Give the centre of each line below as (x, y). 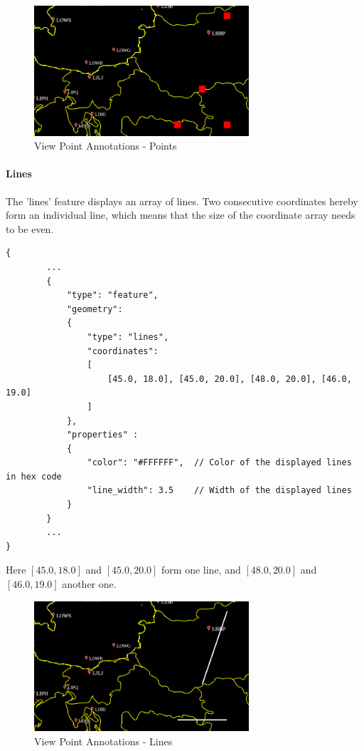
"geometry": (95, 309)
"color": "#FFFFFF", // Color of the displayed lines (219, 463)
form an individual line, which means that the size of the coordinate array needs (181, 215)
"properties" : (102, 435)
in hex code (34, 476)
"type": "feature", (112, 295)
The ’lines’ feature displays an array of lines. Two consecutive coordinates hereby (182, 201)
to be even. (30, 228)
